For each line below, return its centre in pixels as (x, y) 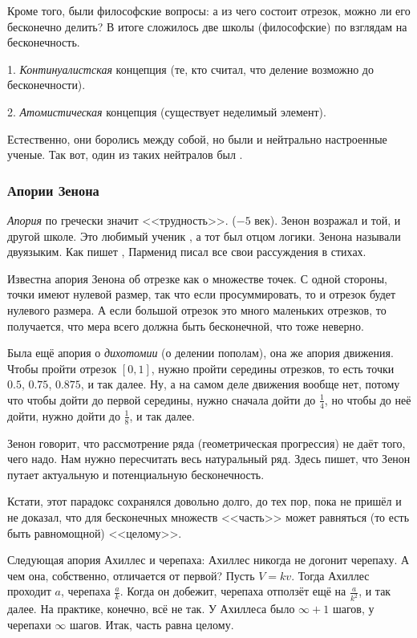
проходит (29, 591)
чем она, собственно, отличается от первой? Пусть (131, 575)
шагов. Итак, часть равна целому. (152, 624)
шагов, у (353, 609)
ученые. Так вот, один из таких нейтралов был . (125, 154)
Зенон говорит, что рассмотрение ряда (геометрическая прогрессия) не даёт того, (206, 443)
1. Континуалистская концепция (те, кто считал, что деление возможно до (190, 69)
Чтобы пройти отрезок (62, 368)
